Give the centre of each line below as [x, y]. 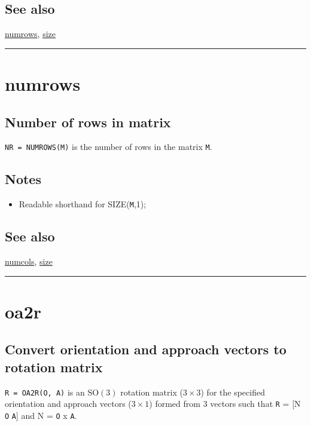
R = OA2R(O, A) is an [45, 392]
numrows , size [30, 34]
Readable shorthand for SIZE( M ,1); [83, 204]
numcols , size [29, 261]
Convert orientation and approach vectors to [146, 349]
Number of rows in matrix [88, 122]
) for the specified [233, 392]
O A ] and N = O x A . [41, 415]
